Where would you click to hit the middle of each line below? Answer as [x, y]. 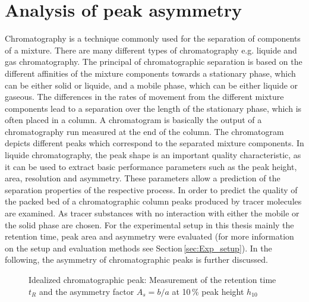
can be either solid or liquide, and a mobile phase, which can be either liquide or [152, 85]
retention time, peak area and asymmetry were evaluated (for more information [149, 236]
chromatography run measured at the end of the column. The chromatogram [144, 131]
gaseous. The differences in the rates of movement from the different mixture [144, 97]
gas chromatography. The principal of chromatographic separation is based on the [154, 62]
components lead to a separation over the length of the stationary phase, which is [153, 108]
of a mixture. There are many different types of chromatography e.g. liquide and [151, 50]
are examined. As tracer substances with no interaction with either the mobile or [152, 213]
